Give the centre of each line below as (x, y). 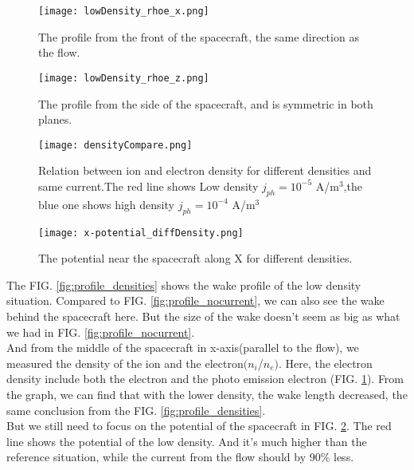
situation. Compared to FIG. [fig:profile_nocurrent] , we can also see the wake (195, 300)
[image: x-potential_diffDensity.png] (141, 233)
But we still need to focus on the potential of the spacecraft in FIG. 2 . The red (199, 426)
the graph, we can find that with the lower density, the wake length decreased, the (207, 394)
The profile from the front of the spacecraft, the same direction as (199, 36)
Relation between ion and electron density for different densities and (205, 170)
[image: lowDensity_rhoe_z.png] (124, 78)
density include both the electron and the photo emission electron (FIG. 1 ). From (205, 379)
